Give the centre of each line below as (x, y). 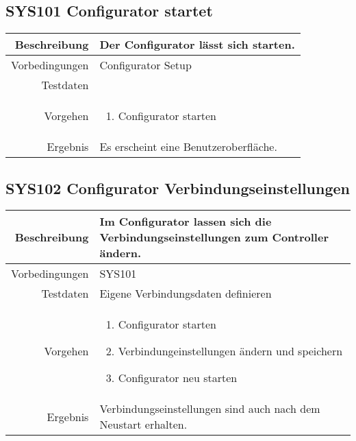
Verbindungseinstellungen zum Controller (214, 237)
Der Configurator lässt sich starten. (197, 45)
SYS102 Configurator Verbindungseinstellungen (178, 188)
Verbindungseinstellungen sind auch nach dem (210, 409)
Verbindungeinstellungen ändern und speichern (230, 351)
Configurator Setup (145, 65)
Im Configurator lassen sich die (186, 222)
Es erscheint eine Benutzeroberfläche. (188, 147)
